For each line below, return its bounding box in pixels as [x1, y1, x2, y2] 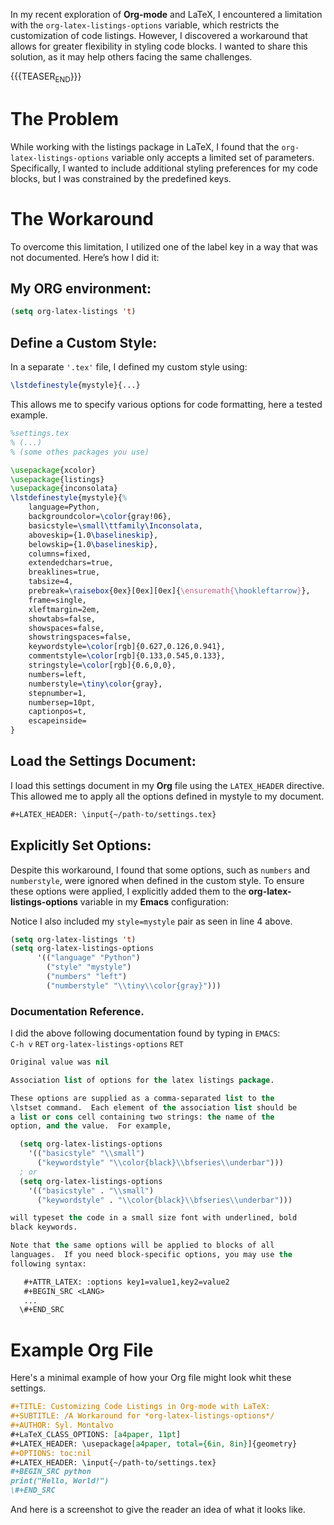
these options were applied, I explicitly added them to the [10, 885, 247, 897]
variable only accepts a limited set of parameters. [111, 151, 315, 163]
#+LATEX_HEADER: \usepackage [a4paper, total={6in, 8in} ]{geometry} [10, 1439, 298, 1449]
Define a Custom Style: [10, 334, 158, 351]
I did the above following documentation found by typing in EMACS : [10, 1027, 281, 1039]
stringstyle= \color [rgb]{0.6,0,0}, [28, 660, 177, 671]
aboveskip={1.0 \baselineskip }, [28, 530, 159, 540]
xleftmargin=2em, [28, 604, 101, 614]
